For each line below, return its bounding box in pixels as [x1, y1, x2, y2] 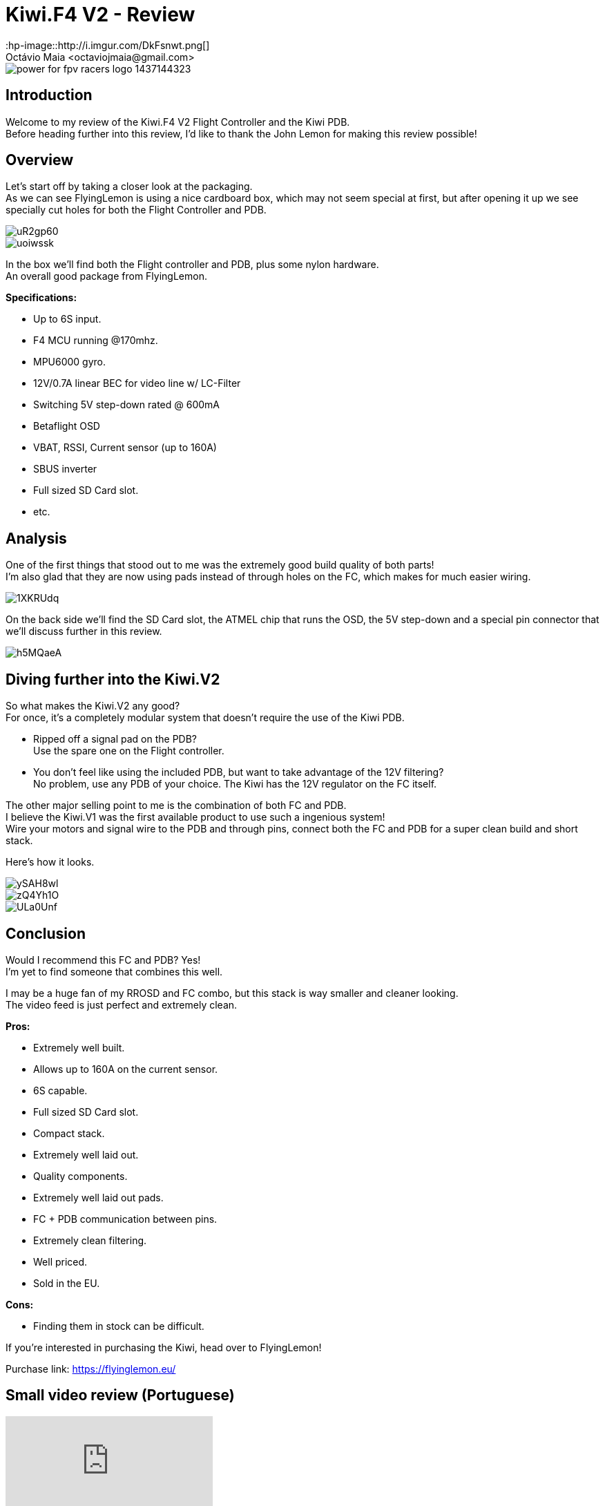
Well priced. [33, 1255, 88, 1268]
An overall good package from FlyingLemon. [6, 270, 207, 283]
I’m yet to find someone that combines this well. [6, 965, 223, 978]
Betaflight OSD [33, 420, 100, 432]
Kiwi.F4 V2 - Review [6, 3, 195, 26]
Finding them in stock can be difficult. [33, 1319, 204, 1332]
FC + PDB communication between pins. [33, 1212, 218, 1225]
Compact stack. [33, 1127, 105, 1139]
